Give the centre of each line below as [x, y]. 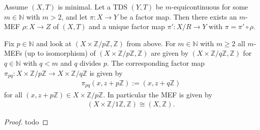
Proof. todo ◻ [26, 122]
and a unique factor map [127, 26]
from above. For [151, 43]
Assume [16, 7]
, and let [75, 16]
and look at [54, 43]
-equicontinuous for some [210, 7]
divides [90, 62]
